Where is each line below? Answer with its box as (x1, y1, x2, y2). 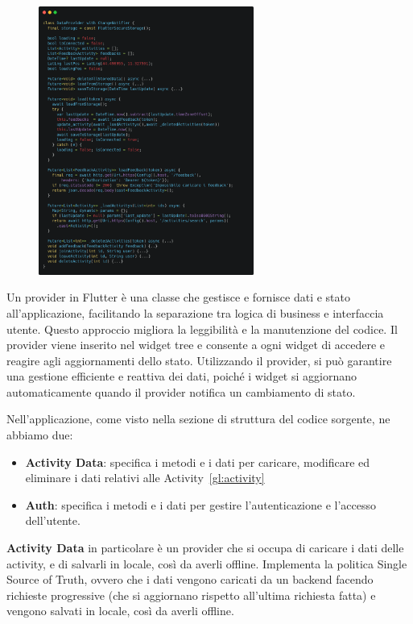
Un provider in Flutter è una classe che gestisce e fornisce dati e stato (6, 289, 350, 306)
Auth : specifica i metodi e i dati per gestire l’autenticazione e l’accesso (25, 496, 376, 513)
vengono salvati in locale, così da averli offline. (6, 602, 234, 619)
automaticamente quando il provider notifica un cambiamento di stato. (6, 383, 356, 400)
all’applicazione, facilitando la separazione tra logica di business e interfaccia (6, 304, 384, 321)
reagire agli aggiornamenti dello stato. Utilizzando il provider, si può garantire (6, 352, 392, 368)
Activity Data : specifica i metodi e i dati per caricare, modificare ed (25, 453, 370, 470)
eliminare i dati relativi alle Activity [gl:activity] (25, 469, 265, 486)
